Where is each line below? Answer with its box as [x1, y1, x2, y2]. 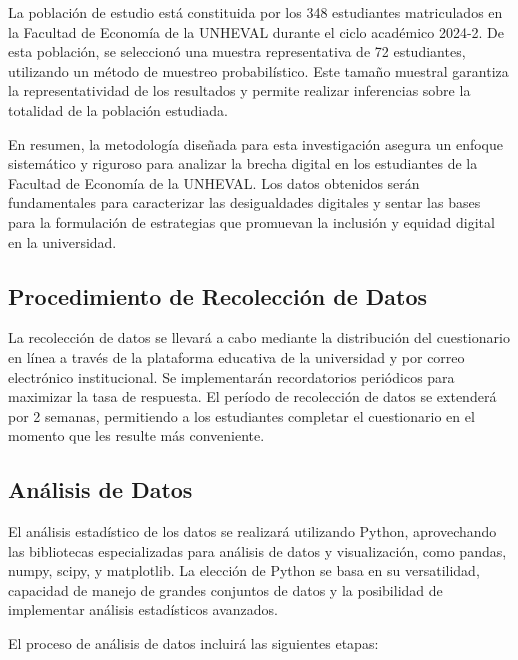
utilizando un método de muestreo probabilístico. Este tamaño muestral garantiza [8, 60, 509, 81]
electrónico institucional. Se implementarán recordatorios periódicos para [8, 366, 455, 387]
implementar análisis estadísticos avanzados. [8, 599, 278, 620]
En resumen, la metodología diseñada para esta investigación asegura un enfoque [8, 133, 503, 154]
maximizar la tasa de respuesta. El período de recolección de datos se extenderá [8, 386, 497, 407]
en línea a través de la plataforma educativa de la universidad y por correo [8, 346, 465, 367]
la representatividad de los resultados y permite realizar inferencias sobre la [8, 80, 471, 101]
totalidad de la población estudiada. [8, 99, 228, 120]
